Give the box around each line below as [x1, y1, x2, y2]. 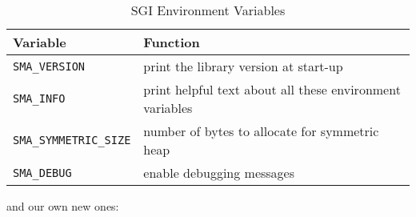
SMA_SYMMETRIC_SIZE [13, 134, 131, 147]
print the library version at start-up [143, 57, 343, 75]
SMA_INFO [13, 92, 66, 105]
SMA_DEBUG [13, 166, 72, 179]
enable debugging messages [143, 163, 295, 182]
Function [143, 33, 200, 51]
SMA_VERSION [13, 59, 86, 73]
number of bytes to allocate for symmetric [143, 122, 379, 140]
